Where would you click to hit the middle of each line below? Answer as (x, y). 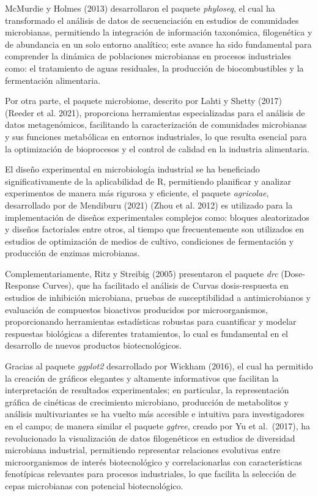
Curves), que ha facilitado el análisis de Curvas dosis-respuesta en (165, 285)
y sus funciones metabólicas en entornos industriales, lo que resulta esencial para (156, 136)
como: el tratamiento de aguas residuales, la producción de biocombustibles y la (154, 68)
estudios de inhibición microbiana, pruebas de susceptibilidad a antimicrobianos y (158, 298)
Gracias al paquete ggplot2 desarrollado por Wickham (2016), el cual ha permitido (159, 366)
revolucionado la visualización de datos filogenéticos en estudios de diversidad (150, 438)
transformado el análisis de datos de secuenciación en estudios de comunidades (152, 20)
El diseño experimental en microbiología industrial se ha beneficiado (132, 169)
